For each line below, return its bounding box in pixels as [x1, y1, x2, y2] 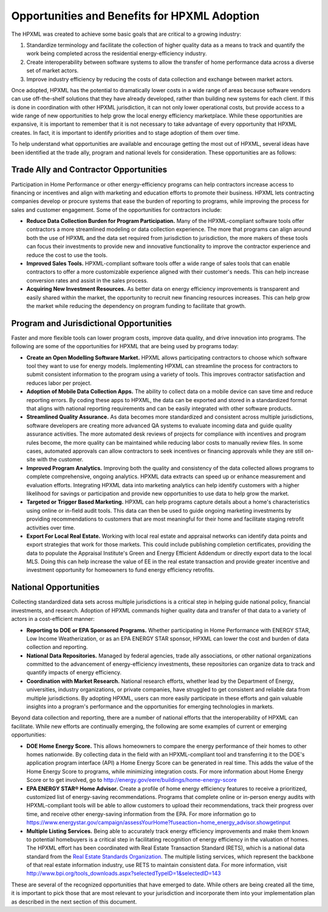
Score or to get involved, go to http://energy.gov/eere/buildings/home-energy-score [26, 777, 237, 784]
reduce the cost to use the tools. [26, 251, 108, 258]
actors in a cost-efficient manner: [11, 615, 95, 623]
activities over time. [26, 524, 76, 531]
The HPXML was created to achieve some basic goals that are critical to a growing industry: [11, 30, 241, 38]
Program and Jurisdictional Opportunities [11, 318, 173, 328]
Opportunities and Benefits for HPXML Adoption [11, 9, 260, 22]
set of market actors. [26, 67, 79, 74]
